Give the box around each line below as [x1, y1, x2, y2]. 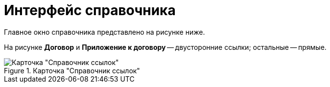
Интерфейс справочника [4, 2, 176, 19]
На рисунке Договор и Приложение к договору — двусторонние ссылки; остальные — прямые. [4, 43, 327, 51]
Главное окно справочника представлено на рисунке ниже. [4, 27, 205, 36]
